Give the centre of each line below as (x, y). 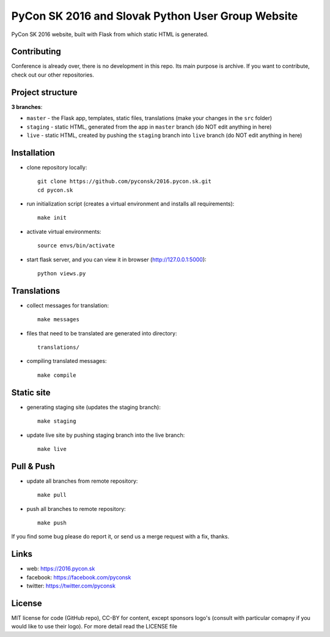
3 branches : (27, 106)
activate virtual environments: (64, 231)
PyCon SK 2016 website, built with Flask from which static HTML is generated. (110, 34)
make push (52, 523)
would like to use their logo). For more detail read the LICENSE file (94, 627)
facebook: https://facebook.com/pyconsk (79, 577)
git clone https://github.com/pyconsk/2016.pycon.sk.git (125, 181)
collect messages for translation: (68, 305)
